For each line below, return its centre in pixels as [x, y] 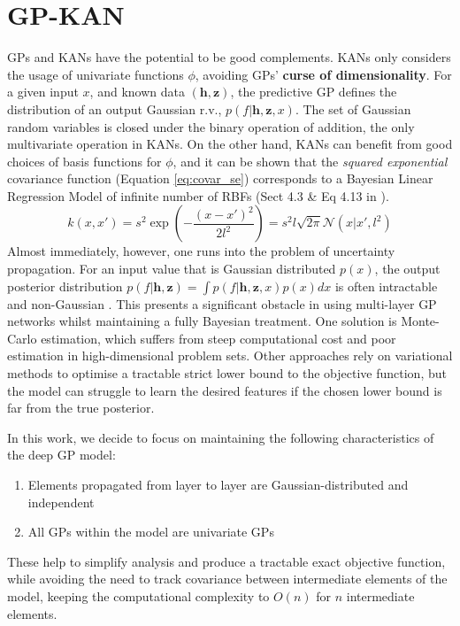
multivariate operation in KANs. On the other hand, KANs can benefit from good [230, 144]
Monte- [420, 321]
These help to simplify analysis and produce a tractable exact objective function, [226, 561]
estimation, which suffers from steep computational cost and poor [218, 338]
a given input [43, 92]
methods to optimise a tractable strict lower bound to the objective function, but [227, 373]
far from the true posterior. [81, 408]
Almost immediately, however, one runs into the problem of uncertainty [201, 251]
